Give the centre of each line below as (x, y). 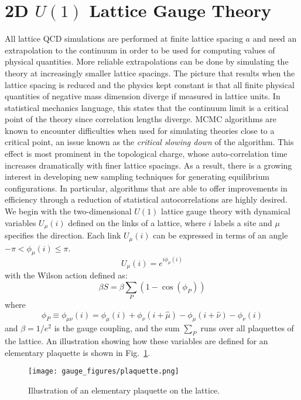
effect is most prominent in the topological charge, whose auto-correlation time (146, 154)
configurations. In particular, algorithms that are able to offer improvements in (146, 188)
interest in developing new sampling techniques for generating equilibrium (137, 177)
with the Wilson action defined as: (66, 275)
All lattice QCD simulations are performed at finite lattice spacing (124, 38)
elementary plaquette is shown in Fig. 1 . (78, 352)
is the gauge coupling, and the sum (117, 328)
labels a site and (243, 222)
